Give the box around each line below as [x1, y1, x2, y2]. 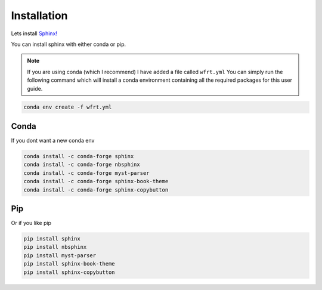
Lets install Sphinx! [11, 30, 58, 37]
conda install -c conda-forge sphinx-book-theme [23, 178, 169, 185]
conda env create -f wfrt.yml [23, 104, 112, 110]
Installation [11, 9, 68, 22]
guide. [27, 85, 43, 92]
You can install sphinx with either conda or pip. [11, 41, 126, 48]
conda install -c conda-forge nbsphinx [23, 161, 140, 168]
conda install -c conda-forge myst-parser [23, 169, 150, 176]
